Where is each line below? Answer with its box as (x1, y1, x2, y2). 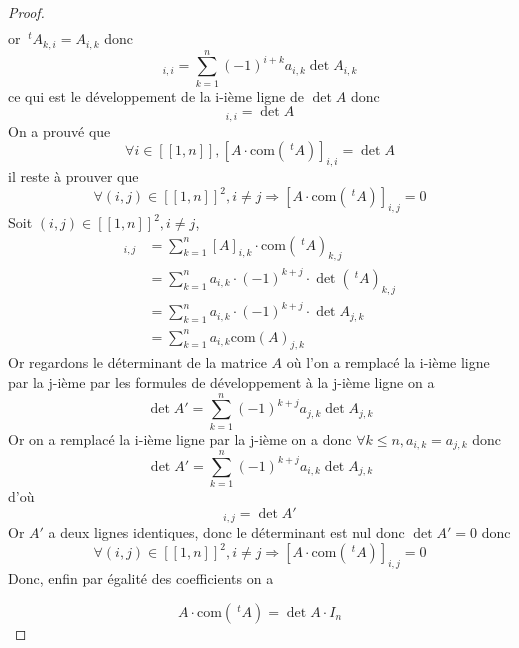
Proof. (8, 2, 45, 22)
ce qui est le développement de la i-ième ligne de (8, 85, 304, 106)
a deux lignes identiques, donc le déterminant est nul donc (48, 522, 405, 543)
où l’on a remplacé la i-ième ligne (286, 352, 490, 373)
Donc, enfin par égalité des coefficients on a (8, 568, 274, 589)
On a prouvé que (8, 120, 111, 141)
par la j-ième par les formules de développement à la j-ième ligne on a (8, 372, 435, 393)
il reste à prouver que (8, 166, 139, 187)
